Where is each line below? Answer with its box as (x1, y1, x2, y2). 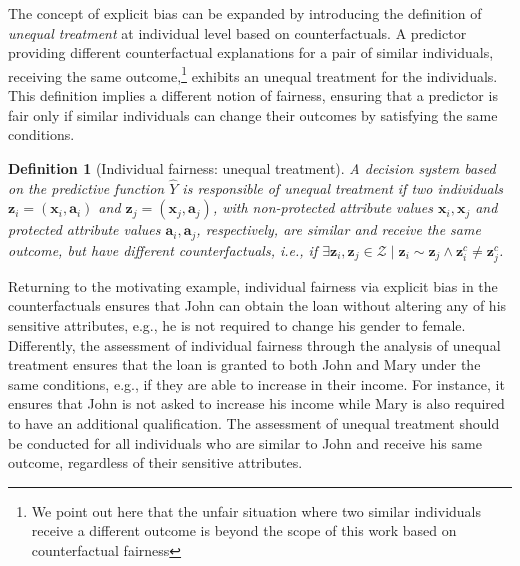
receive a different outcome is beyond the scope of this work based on (31, 520, 457, 541)
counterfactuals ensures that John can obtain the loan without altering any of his (8, 295, 507, 316)
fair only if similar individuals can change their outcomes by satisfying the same (8, 104, 498, 125)
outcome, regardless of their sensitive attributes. (8, 452, 303, 473)
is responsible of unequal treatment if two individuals (182, 177, 504, 198)
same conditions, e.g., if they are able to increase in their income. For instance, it (8, 373, 505, 394)
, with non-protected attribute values (212, 197, 433, 218)
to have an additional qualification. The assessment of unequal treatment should (8, 412, 500, 433)
